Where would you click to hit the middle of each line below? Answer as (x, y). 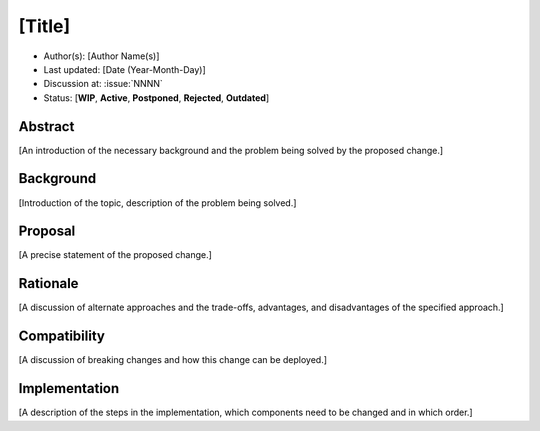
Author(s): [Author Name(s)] (101, 56)
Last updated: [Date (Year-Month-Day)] (125, 69)
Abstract (46, 126)
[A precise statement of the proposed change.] (115, 255)
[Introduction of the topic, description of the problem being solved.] (157, 202)
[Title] (44, 26)
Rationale (48, 283)
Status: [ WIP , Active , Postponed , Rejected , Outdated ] (156, 97)
